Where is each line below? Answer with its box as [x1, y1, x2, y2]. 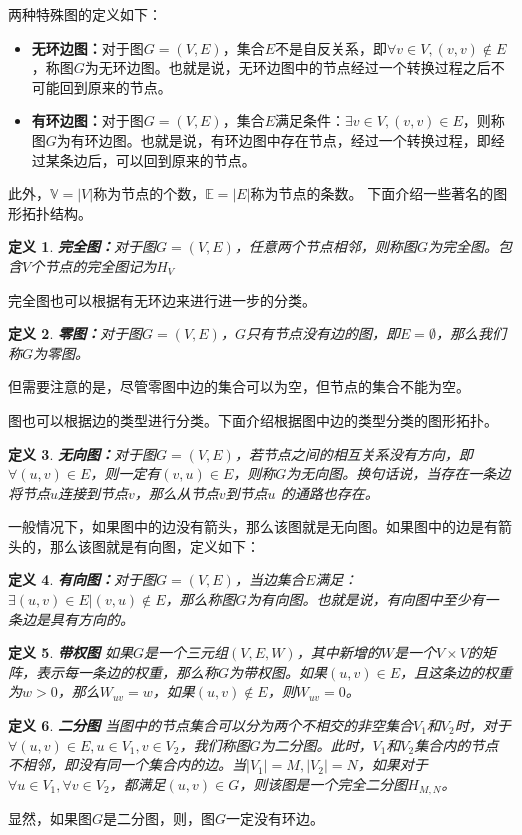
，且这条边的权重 [399, 661, 512, 682]
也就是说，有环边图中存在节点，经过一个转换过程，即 [140, 129, 491, 150]
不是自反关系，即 [275, 37, 388, 58]
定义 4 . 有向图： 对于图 [8, 569, 156, 590]
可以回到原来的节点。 [115, 149, 256, 170]
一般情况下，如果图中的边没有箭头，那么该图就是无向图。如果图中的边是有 [8, 516, 498, 537]
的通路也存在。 [280, 482, 379, 503]
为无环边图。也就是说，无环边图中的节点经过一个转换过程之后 [84, 57, 491, 78]
